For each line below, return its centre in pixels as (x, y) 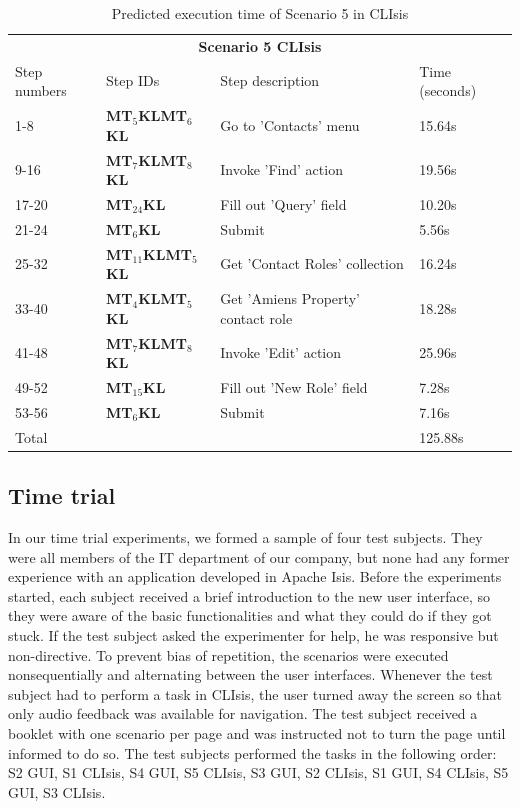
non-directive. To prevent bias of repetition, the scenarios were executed (228, 654)
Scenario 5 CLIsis (260, 45)
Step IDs (133, 80)
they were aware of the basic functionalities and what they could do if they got (250, 615)
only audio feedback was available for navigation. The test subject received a (243, 713)
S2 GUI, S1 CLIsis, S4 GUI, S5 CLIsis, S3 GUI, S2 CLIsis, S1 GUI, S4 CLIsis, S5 (258, 772)
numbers (41, 90)
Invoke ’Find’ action (281, 169)
